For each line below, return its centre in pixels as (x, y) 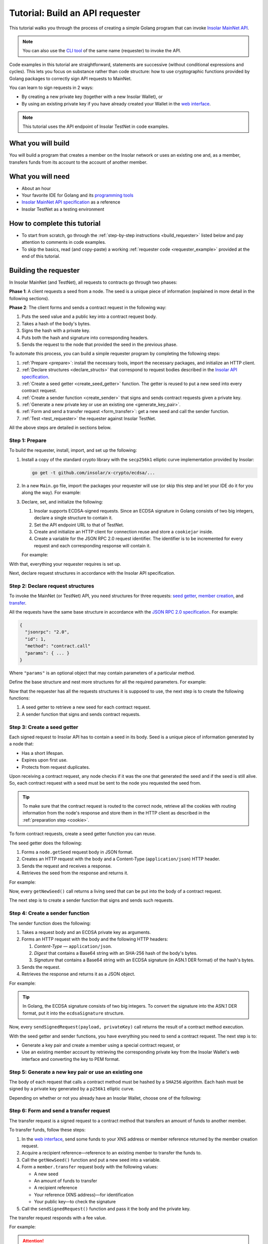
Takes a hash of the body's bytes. (56, 323)
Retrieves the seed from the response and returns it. (75, 873)
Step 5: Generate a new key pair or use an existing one (76, 1072)
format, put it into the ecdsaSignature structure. (73, 1013)
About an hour (36, 188)
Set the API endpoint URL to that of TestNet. (79, 524)
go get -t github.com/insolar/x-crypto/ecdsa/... (94, 472)
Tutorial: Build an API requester (75, 13)
